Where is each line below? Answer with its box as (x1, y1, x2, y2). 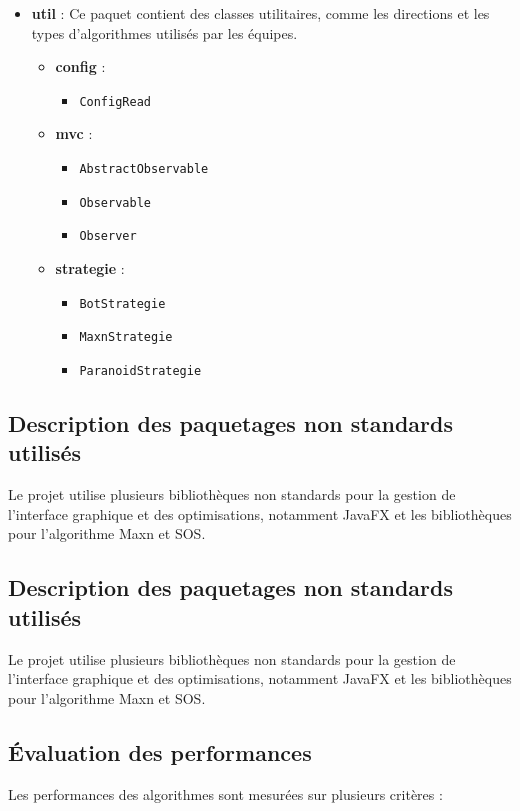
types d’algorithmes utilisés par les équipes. (31, 22, 298, 43)
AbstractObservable (79, 162, 209, 177)
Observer (79, 229, 137, 244)
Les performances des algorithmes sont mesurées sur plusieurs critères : (8, 783, 443, 804)
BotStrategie (79, 296, 166, 311)
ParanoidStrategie (79, 363, 202, 378)
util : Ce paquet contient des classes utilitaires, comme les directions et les (31, 3, 490, 23)
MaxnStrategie (79, 330, 173, 345)
